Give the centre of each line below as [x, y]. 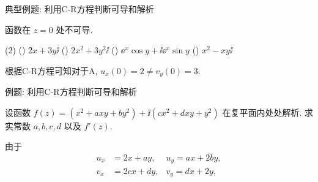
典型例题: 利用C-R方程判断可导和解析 [79, 9]
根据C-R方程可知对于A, [51, 70]
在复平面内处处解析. [262, 112]
